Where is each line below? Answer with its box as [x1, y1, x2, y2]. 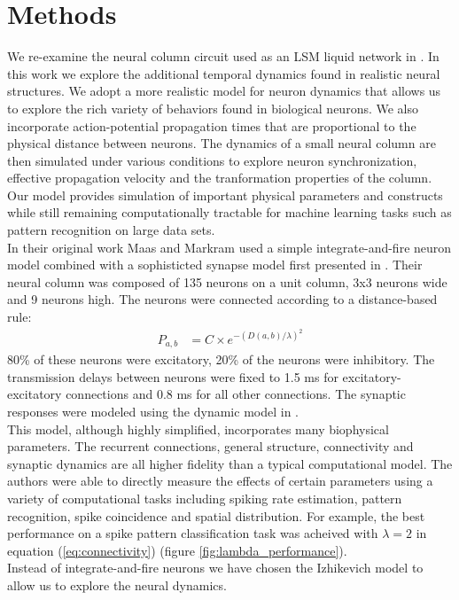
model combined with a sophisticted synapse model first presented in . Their [7, 255, 423, 274]
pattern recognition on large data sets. [7, 221, 215, 239]
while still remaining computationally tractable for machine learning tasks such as [7, 203, 452, 222]
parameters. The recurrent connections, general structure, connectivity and [7, 437, 414, 456]
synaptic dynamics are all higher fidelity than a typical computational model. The [7, 454, 453, 472]
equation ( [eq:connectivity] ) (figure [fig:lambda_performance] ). [7, 541, 347, 559]
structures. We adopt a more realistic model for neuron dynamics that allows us [7, 82, 441, 100]
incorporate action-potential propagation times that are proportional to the [7, 116, 416, 135]
